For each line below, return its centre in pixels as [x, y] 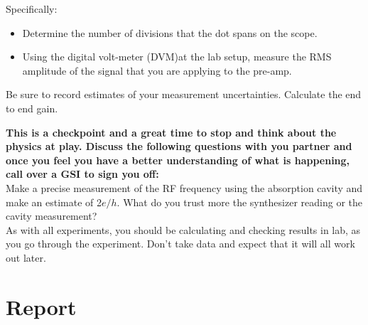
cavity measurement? [52, 216]
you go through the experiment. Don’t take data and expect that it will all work [180, 244]
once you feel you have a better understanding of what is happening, [178, 160]
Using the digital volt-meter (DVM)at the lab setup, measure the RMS [177, 57]
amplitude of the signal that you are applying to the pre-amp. [157, 70]
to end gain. [32, 108]
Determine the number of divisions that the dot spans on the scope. [170, 32]
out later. [26, 257]
